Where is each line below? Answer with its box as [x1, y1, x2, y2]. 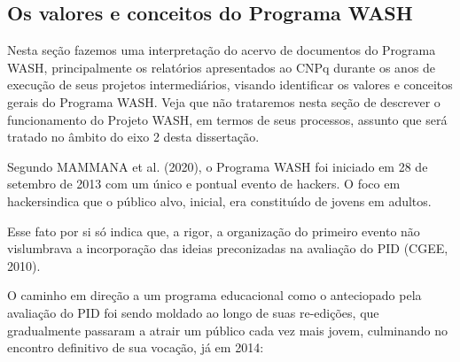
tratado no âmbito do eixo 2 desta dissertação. [7, 127, 260, 146]
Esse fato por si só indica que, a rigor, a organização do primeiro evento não [7, 221, 420, 240]
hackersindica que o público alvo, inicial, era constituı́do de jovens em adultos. [7, 191, 432, 210]
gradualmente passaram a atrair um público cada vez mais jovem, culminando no [7, 320, 448, 339]
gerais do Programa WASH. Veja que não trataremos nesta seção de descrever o [7, 92, 441, 111]
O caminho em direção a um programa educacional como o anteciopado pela [7, 286, 422, 304]
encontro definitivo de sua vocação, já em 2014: [7, 338, 264, 357]
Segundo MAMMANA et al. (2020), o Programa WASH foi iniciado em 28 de [7, 157, 428, 175]
